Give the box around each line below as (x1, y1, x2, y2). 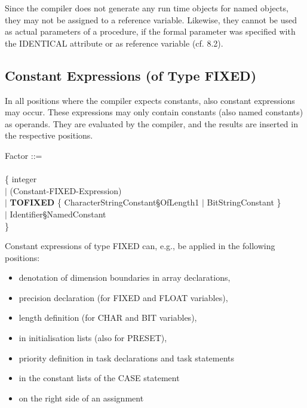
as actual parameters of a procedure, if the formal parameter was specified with (5, 25, 296, 38)
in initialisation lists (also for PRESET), (19, 332, 167, 344)
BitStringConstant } (207, 196, 281, 208)
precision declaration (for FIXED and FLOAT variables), (19, 291, 228, 303)
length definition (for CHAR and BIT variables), (19, 311, 197, 324)
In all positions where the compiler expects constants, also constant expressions (5, 94, 295, 106)
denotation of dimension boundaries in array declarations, (19, 271, 231, 284)
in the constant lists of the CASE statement (19, 372, 180, 384)
